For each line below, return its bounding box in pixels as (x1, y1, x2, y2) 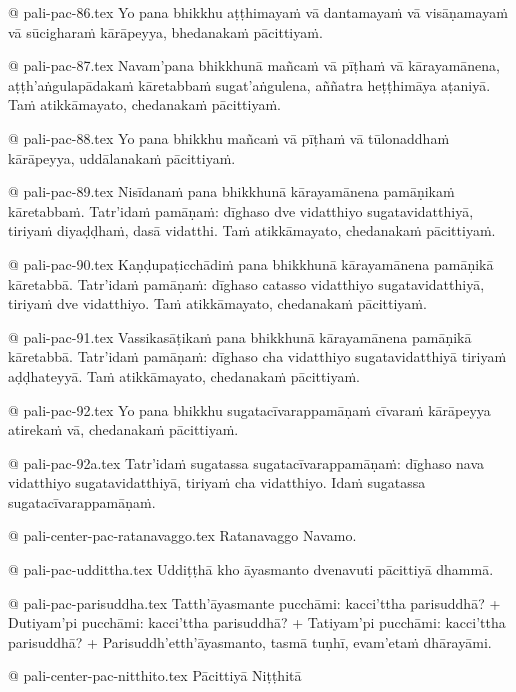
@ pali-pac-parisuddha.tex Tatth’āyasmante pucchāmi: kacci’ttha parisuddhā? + (8, 592, 501, 613)
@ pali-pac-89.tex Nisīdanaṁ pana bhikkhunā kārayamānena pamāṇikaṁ (8, 181, 455, 202)
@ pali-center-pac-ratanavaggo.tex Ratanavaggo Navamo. (8, 525, 357, 546)
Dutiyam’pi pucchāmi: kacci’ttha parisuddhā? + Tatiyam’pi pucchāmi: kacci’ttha (8, 612, 506, 633)
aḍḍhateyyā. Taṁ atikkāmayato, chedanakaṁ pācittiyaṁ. (8, 365, 360, 386)
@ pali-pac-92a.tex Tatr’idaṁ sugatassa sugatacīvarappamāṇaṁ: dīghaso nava (8, 452, 485, 473)
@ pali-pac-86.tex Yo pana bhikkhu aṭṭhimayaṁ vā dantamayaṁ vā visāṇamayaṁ (8, 2, 508, 22)
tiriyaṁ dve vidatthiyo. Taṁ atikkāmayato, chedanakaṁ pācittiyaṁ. (8, 293, 427, 314)
